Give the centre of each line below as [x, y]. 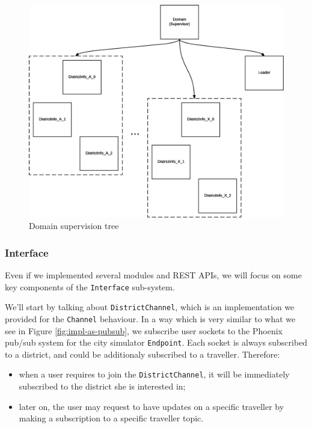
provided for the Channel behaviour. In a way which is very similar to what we [150, 318]
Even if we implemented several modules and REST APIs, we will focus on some [153, 275]
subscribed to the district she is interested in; [102, 386]
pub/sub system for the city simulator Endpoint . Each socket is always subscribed [156, 342]
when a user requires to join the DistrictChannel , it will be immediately [154, 374]
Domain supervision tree [74, 226]
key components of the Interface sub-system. [90, 286]
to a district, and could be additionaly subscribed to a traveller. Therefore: [142, 354]
